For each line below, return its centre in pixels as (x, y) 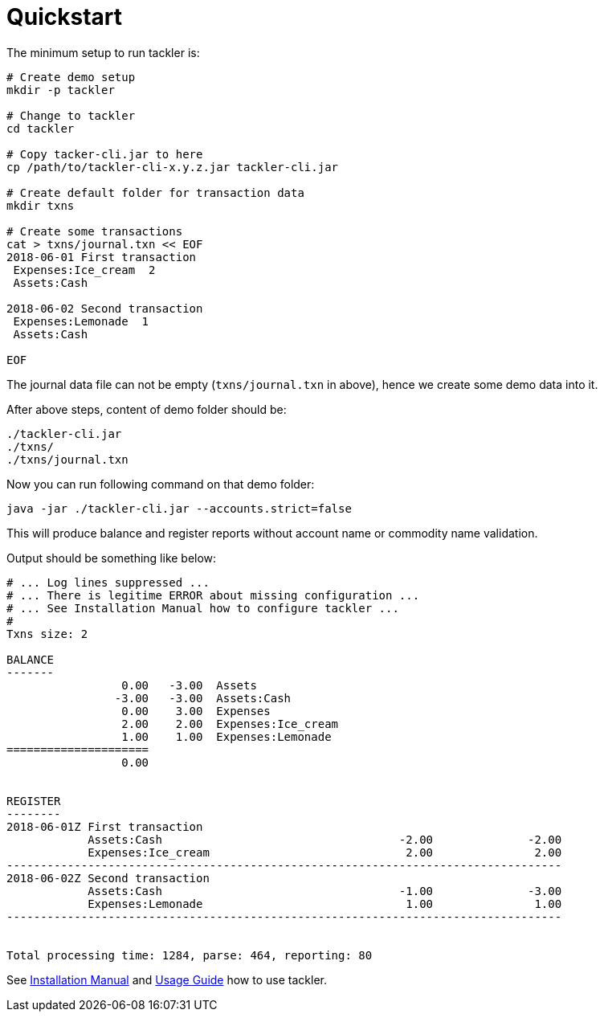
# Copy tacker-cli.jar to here (105, 154)
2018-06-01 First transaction (102, 257)
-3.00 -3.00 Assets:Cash (203, 698)
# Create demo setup (71, 77)
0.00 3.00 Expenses (196, 711)
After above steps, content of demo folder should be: (147, 409)
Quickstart (65, 17)
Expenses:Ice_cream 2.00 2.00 (325, 852)
